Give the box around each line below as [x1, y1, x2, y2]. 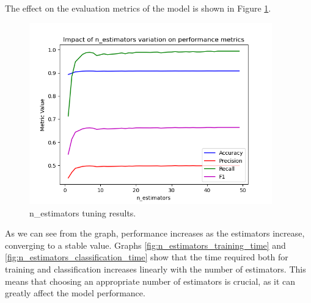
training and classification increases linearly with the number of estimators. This [5, 263, 306, 276]
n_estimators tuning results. [29, 206, 136, 219]
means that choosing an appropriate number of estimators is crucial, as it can [5, 274, 296, 287]
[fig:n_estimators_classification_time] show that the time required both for [5, 251, 288, 263]
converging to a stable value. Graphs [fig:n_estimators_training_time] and [5, 238, 286, 251]
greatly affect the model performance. [5, 287, 145, 299]
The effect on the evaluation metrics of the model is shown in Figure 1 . [5, 2, 271, 14]
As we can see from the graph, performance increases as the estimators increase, [5, 227, 305, 240]
